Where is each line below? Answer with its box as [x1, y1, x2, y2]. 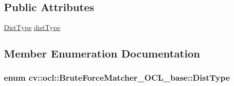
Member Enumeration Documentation [4, 46, 200, 61]
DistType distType [4, 22, 60, 32]
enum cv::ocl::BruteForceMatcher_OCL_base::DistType [4, 71, 230, 83]
